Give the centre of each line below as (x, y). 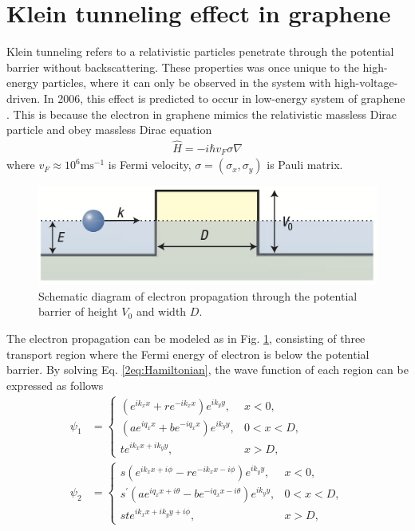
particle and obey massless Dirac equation (109, 130)
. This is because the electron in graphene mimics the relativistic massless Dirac (202, 114)
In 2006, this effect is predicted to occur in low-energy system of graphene (224, 98)
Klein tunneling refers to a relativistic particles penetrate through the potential (200, 51)
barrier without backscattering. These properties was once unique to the (183, 67)
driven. (24, 98)
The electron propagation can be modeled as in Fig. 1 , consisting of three (186, 338)
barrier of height (78, 311)
